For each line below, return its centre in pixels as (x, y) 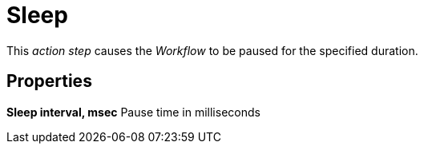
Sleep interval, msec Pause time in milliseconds (133, 112)
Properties (49, 81)
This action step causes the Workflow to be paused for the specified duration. (212, 50)
